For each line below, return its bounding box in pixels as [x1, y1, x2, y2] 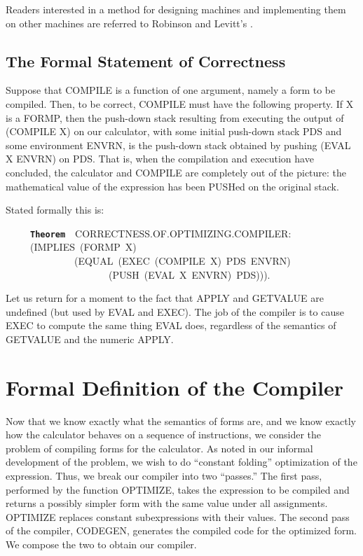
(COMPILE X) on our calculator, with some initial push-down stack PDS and [6, 124, 342, 139]
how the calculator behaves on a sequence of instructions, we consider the [6, 427, 322, 442]
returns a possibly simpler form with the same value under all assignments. [6, 496, 328, 510]
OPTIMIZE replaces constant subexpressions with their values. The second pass [6, 509, 350, 524]
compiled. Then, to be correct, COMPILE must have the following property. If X [6, 96, 354, 111]
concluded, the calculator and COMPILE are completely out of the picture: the [6, 165, 347, 179]
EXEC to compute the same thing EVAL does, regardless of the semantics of [6, 318, 336, 333]
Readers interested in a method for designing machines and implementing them [6, 2, 346, 16]
